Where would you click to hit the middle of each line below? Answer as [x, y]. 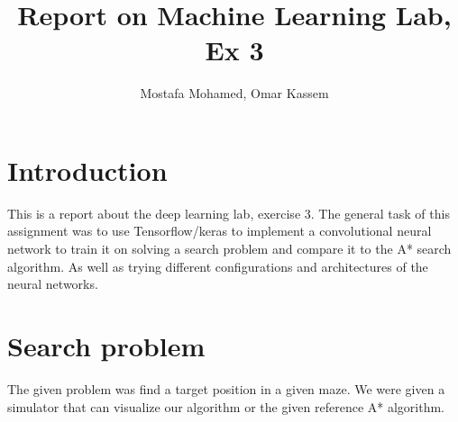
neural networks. [53, 284]
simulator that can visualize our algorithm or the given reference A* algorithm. [226, 406]
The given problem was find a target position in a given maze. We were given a [226, 388]
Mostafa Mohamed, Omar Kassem [234, 93]
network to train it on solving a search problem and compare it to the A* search [229, 249]
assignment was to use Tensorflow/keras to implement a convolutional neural [220, 231]
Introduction [87, 170]
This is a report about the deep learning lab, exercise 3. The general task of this [229, 213]
